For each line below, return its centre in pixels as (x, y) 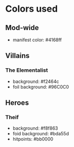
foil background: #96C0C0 (41, 86)
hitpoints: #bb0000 (33, 139)
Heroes (17, 103)
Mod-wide (22, 28)
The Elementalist (27, 70)
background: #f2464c (36, 81)
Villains (17, 56)
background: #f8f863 (35, 128)
